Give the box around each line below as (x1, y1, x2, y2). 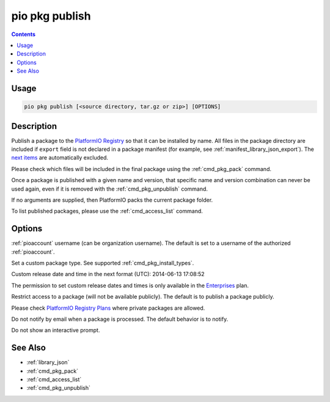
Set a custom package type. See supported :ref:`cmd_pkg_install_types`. (11, 260, 194, 267)
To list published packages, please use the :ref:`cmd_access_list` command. (11, 208, 203, 215)
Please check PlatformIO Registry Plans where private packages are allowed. (11, 304, 205, 312)
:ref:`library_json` (26, 359, 70, 366)
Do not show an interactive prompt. (11, 327, 100, 334)
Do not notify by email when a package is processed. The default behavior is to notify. (11, 315, 229, 323)
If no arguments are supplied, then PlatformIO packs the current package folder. (11, 196, 213, 203)
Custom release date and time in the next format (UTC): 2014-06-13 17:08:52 (11, 271, 205, 278)
